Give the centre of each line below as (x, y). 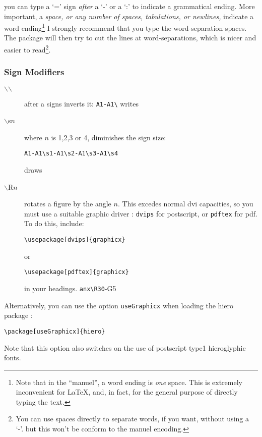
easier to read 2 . (27, 49)
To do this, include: (54, 223)
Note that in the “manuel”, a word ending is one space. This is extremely (129, 382)
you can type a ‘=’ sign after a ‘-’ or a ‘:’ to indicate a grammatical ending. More (129, 6)
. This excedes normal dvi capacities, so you (185, 204)
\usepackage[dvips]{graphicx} (75, 240)
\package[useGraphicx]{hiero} (55, 331)
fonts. (13, 358)
